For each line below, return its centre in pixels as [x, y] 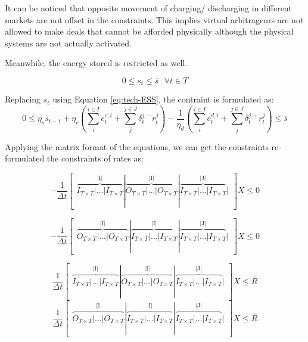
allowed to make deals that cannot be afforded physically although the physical [149, 31]
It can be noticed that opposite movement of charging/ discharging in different [148, 8]
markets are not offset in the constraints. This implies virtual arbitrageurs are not [154, 19]
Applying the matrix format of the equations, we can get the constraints [137, 146]
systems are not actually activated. [68, 43]
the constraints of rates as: [95, 158]
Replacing [23, 99]
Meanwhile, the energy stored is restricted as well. [96, 63]
